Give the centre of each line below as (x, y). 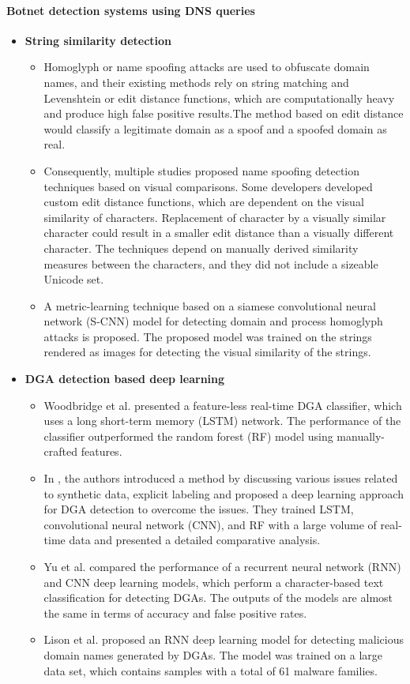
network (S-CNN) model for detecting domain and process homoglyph (213, 321)
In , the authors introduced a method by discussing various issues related (221, 478)
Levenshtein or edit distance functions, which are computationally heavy (219, 98)
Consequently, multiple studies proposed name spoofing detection (202, 170)
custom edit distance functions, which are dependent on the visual (204, 202)
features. (102, 451)
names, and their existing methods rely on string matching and (196, 82)
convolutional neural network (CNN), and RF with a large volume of (210, 524)
